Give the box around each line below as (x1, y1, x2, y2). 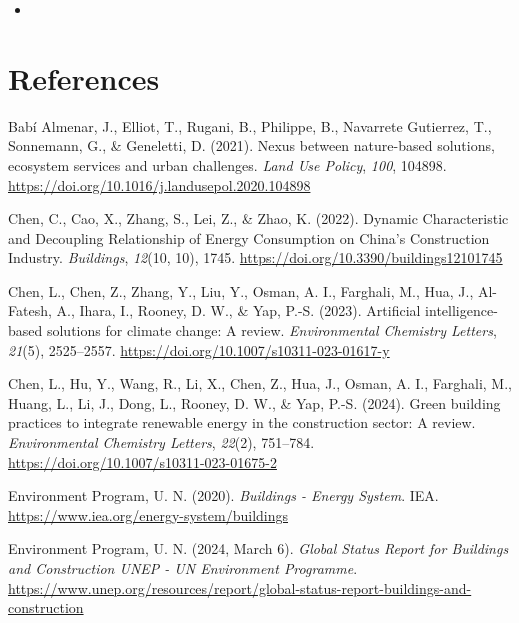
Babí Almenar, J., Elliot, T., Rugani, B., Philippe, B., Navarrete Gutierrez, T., (8, 115, 492, 136)
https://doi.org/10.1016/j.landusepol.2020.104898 (8, 174, 311, 195)
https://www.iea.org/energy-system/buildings (8, 504, 289, 525)
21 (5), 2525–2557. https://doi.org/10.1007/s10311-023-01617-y (8, 339, 390, 360)
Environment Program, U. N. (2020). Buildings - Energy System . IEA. (8, 485, 439, 506)
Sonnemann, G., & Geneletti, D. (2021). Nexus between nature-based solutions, (8, 135, 495, 156)
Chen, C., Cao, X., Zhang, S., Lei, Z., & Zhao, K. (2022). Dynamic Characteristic (8, 208, 509, 229)
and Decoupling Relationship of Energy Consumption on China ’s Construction (8, 227, 490, 248)
